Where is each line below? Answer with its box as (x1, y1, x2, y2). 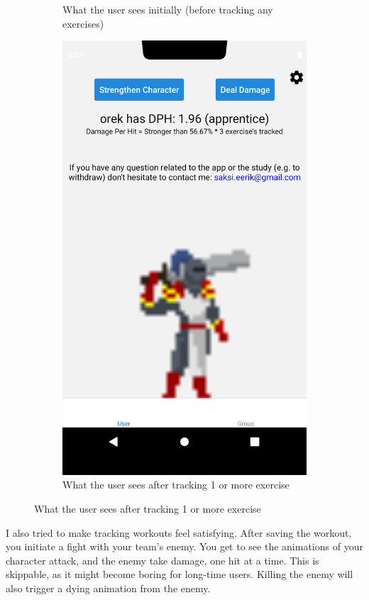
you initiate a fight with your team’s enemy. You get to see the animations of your (6, 539, 363, 554)
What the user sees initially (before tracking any (62, 2, 273, 16)
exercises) (62, 16, 104, 31)
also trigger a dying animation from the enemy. (6, 580, 211, 595)
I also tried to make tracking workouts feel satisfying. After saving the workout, (6, 525, 352, 540)
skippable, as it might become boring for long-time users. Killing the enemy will (6, 567, 353, 582)
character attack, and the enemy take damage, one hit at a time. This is (6, 552, 319, 567)
